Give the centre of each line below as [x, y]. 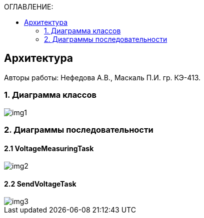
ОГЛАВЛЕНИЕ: [29, 7]
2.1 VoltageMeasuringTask [49, 148]
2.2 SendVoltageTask [40, 184]
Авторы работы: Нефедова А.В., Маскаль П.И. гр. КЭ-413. [102, 77]
